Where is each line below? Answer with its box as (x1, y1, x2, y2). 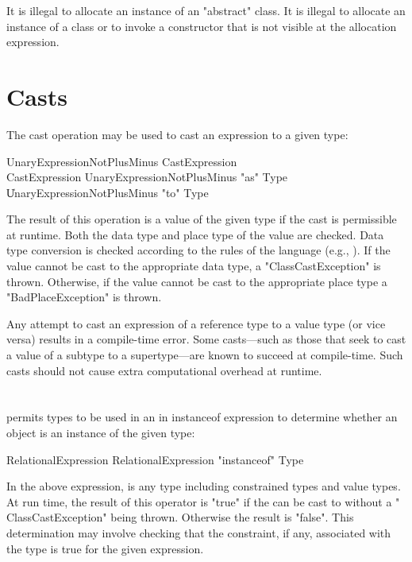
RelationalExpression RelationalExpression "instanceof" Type (6, 451, 304, 467)
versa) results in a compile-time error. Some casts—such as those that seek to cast (6, 331, 406, 347)
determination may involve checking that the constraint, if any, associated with (6, 524, 391, 541)
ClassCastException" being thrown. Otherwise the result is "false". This (6, 509, 354, 525)
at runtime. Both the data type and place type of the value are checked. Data (6, 226, 384, 242)
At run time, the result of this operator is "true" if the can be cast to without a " (6, 493, 400, 510)
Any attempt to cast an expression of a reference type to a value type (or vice (6, 315, 386, 331)
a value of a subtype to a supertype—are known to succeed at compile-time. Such (6, 347, 403, 363)
